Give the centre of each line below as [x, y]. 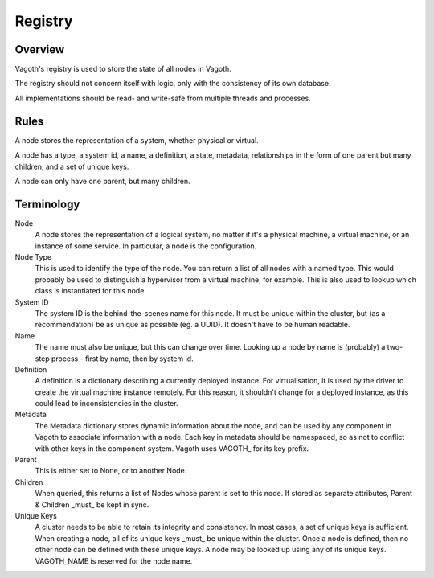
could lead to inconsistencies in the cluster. [106, 404]
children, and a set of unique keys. [72, 166]
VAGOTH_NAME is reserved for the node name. [114, 561]
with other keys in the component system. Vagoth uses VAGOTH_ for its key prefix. [172, 448]
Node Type [33, 257]
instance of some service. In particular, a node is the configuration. [146, 246]
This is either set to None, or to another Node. [111, 471]
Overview [40, 49]
